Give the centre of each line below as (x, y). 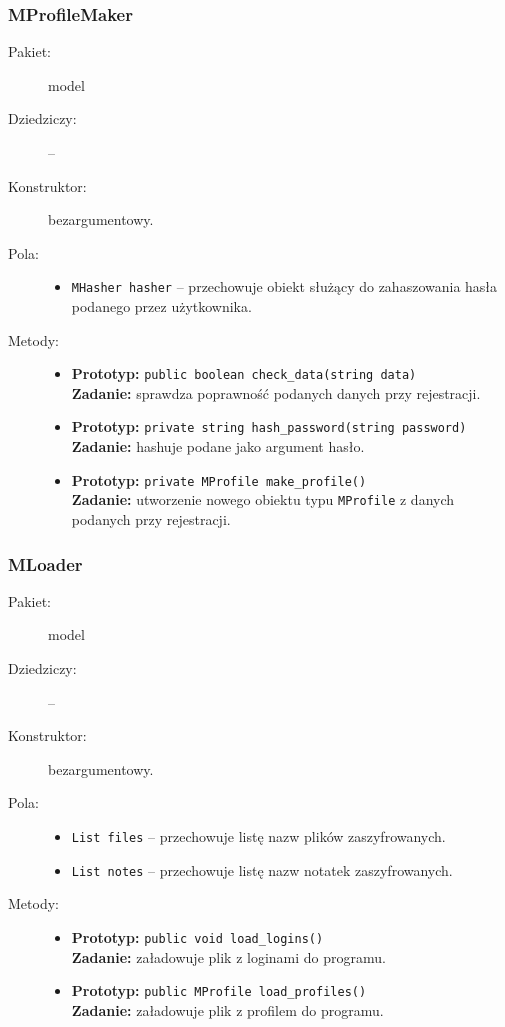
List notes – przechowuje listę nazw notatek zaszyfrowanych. (262, 869)
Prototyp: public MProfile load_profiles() (219, 990)
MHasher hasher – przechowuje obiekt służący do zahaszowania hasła (284, 286)
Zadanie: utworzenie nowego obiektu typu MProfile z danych (263, 499)
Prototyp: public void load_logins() (197, 936)
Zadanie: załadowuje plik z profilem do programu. (227, 1009)
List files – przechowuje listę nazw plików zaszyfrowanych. (258, 836)
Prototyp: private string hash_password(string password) (269, 426)
